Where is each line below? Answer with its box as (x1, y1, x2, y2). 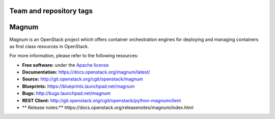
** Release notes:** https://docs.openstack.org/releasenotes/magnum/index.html (22, 104, 194, 111)
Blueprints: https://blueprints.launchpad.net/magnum (22, 83, 135, 89)
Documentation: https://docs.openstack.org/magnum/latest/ (22, 69, 150, 75)
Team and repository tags (9, 7, 93, 15)
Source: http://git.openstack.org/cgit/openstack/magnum (22, 76, 143, 82)
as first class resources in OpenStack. (9, 43, 89, 49)
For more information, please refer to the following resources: (9, 53, 139, 59)
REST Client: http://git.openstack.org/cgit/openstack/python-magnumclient (22, 97, 181, 103)
